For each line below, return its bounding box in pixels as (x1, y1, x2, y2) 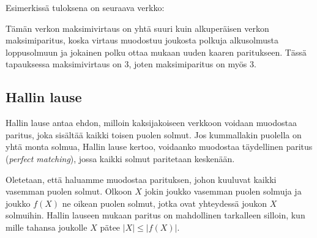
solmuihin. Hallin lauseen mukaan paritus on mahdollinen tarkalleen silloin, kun (6, 209, 305, 221)
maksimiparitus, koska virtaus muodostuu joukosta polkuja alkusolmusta (6, 34, 279, 46)
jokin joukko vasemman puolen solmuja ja (144, 185, 302, 198)
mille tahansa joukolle (6, 220, 88, 233)
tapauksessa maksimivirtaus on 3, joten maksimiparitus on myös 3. (6, 58, 256, 70)
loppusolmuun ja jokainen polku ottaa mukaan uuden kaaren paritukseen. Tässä (6, 45, 307, 58)
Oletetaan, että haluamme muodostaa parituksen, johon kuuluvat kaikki (6, 173, 277, 185)
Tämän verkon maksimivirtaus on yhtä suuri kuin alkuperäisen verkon (6, 21, 269, 34)
